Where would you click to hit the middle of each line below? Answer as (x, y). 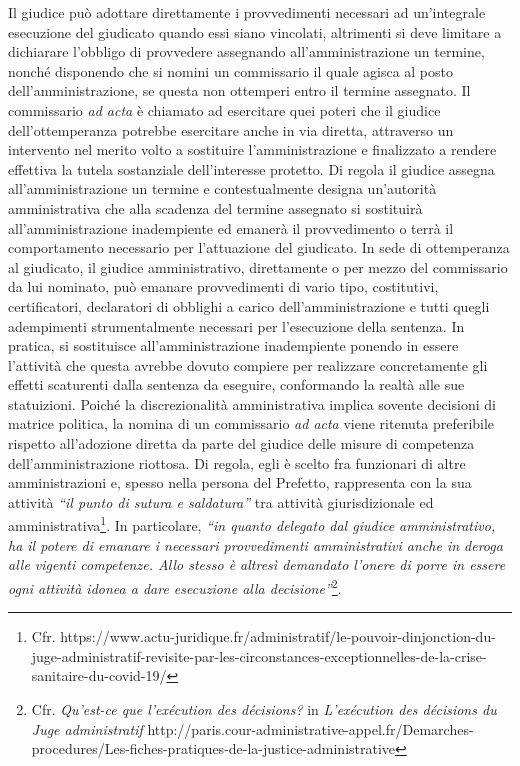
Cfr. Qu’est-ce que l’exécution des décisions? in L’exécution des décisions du (264, 708)
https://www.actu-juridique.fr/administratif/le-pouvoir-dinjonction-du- (278, 636)
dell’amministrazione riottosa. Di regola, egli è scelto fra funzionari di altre (237, 462)
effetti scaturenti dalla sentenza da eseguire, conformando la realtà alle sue (236, 384)
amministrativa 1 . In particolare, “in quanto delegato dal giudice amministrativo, (252, 524)
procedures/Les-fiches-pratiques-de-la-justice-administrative (213, 748)
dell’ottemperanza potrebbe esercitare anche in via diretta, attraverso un (231, 129)
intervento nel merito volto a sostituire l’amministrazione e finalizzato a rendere (252, 149)
